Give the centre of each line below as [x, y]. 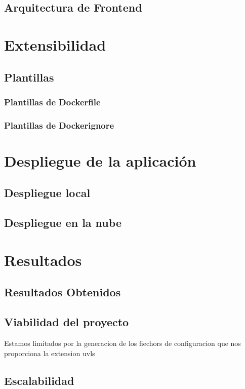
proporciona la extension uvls [50, 353]
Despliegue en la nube [63, 223]
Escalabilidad [39, 380]
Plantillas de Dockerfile [52, 102]
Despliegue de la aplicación [100, 160]
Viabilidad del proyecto [67, 322]
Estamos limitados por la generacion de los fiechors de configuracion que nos [123, 343]
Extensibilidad [55, 44]
